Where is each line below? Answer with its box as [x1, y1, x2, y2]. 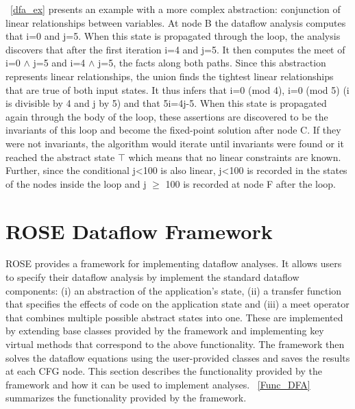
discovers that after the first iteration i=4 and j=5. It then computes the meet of [5, 42, 345, 56]
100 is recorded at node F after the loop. [165, 176, 336, 190]
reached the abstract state [5, 149, 115, 164]
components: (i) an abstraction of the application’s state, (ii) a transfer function [5, 283, 342, 297]
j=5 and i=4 [33, 55, 86, 70]
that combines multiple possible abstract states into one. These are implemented [5, 310, 343, 324]
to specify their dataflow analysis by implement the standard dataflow [5, 270, 299, 284]
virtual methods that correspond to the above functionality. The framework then [5, 337, 345, 351]
